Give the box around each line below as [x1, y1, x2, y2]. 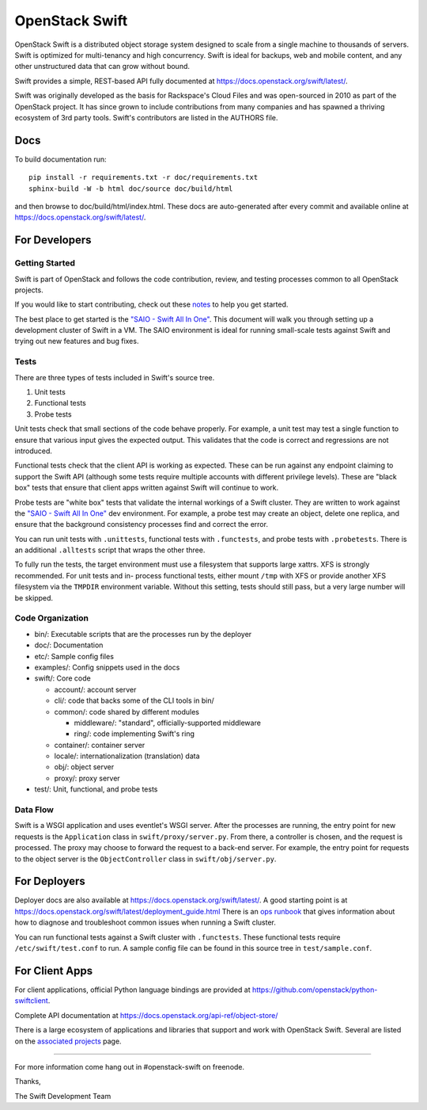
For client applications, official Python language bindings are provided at [14, 985, 251, 994]
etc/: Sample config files [34, 651, 115, 661]
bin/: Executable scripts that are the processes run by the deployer [34, 629, 252, 639]
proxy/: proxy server [54, 773, 120, 783]
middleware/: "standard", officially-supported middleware [74, 718, 261, 727]
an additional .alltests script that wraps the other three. [14, 545, 206, 555]
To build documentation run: [14, 154, 107, 164]
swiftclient [14, 996, 49, 1005]
